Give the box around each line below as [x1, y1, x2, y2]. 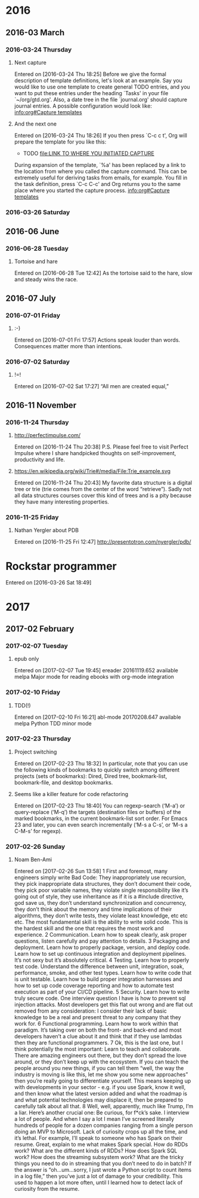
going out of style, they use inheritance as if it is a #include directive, [14, 893, 184, 900]
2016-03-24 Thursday [5, 45, 72, 54]
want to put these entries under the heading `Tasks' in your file [14, 89, 169, 96]
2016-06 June [5, 227, 60, 237]
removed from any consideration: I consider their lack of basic [14, 1007, 167, 1014]
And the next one [14, 120, 57, 127]
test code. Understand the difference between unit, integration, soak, [14, 963, 184, 970]
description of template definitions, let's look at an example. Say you [14, 77, 182, 84]
